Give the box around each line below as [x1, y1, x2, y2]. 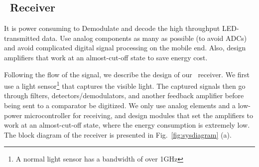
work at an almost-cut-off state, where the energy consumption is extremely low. [4, 120, 250, 130]
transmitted [4, 32, 40, 43]
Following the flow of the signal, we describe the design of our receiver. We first [4, 69, 250, 79]
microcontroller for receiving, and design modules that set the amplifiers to [24, 110, 253, 120]
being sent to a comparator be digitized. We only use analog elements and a [4, 100, 236, 111]
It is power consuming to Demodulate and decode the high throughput [4, 23, 220, 33]
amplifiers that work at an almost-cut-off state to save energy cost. [4, 52, 208, 62]
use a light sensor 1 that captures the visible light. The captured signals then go [4, 79, 246, 91]
